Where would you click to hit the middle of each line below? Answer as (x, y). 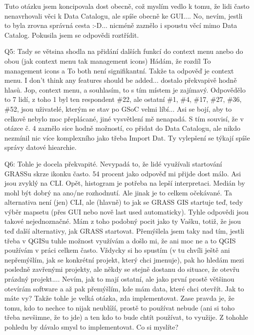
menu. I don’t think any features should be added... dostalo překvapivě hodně (121, 80)
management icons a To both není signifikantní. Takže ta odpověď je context (119, 70)
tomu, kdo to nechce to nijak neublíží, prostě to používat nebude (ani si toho (120, 307)
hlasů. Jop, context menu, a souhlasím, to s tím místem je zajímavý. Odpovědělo (125, 89)
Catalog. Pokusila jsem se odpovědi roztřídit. (72, 35)
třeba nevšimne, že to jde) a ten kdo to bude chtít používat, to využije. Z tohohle (126, 317)
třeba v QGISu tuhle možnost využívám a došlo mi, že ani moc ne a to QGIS (120, 240)
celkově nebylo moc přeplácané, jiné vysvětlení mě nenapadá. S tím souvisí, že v (124, 118)
